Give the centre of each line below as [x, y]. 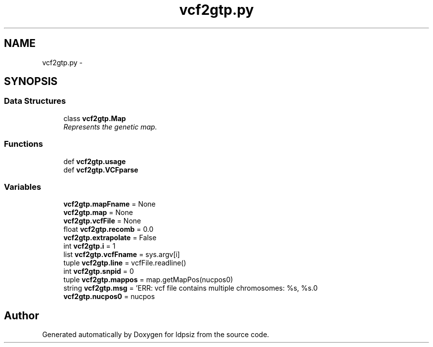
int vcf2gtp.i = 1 [89, 246]
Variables [23, 187]
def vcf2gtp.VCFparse [101, 170]
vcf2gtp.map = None [98, 213]
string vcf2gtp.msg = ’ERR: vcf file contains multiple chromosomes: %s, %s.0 [191, 288]
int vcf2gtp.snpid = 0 [99, 271]
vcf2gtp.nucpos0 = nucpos [109, 297]
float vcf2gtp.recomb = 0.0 [108, 229]
